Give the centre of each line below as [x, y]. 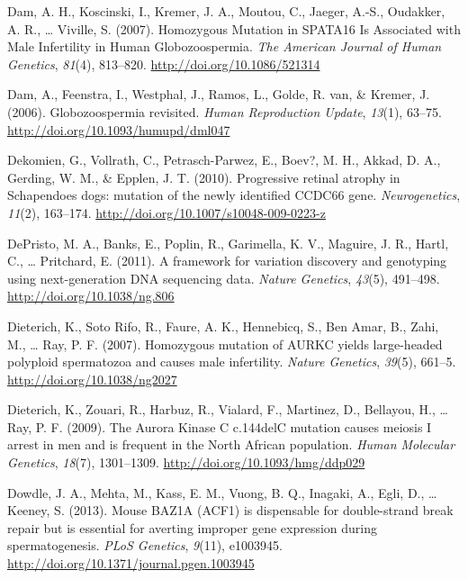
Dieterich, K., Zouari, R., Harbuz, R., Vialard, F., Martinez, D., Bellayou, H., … [228, 409]
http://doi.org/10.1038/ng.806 [91, 296]
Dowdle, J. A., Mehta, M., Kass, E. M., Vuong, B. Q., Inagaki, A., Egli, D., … [222, 492]
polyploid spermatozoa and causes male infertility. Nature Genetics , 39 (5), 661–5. [232, 362]
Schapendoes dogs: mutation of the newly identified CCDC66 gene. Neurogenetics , [234, 195]
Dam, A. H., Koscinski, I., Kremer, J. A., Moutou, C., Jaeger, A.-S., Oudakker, [226, 11]
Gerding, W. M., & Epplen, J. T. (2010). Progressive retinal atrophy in [204, 177]
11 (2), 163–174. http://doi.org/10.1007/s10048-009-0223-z [166, 212]
